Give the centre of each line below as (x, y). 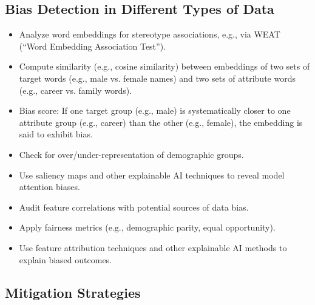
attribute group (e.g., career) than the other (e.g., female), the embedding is (161, 122)
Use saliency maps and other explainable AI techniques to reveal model (152, 175)
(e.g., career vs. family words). (76, 90)
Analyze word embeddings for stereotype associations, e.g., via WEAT (150, 34)
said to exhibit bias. (56, 134)
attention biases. (49, 187)
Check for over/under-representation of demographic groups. (131, 154)
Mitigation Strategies (73, 292)
